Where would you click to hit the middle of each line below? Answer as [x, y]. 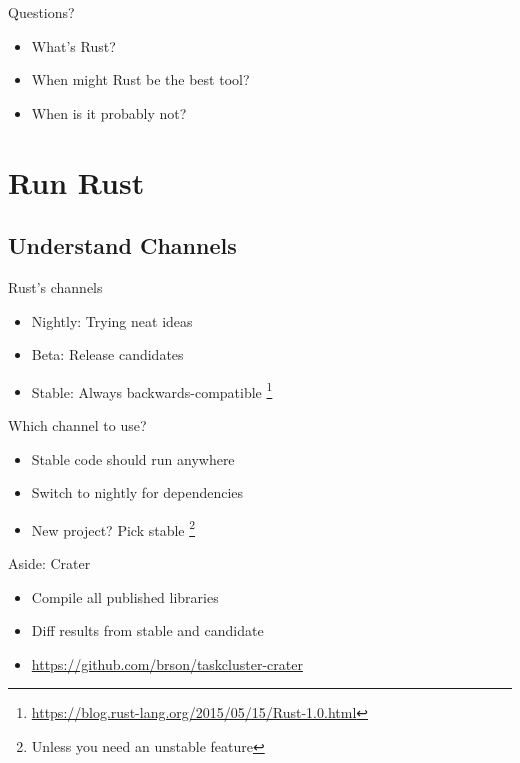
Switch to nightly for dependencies [137, 492]
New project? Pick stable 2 [113, 528]
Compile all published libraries [125, 596]
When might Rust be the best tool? [140, 79]
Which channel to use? [77, 424]
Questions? [41, 12]
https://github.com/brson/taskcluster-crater [167, 663]
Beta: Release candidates [107, 354]
